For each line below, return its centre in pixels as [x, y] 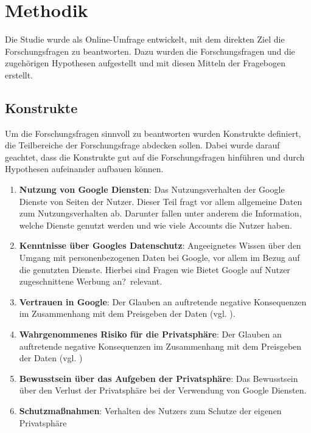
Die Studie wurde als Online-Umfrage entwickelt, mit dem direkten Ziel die [145, 39]
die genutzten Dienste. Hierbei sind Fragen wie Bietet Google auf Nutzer [155, 269]
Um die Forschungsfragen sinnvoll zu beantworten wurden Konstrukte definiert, [153, 133]
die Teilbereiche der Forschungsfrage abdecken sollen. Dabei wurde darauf [142, 145]
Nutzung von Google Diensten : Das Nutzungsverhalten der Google [152, 189]
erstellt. [19, 74]
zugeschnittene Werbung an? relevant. [91, 281]
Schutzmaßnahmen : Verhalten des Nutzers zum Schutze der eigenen [150, 410]
